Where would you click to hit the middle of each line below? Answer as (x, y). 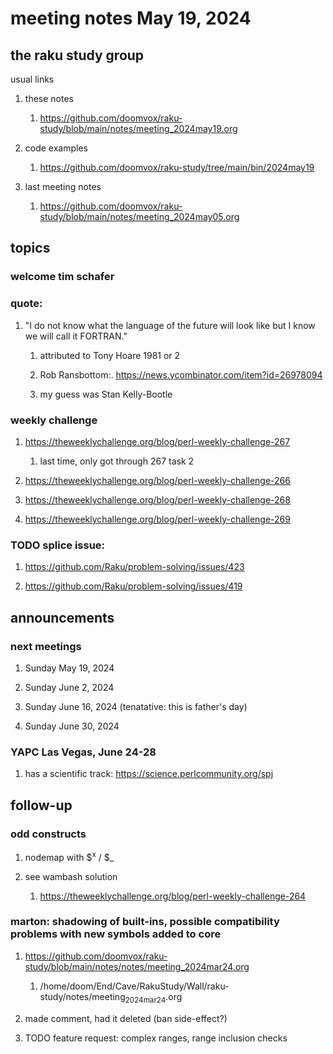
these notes (49, 98)
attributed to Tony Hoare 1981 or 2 (110, 355)
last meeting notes (63, 186)
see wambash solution (71, 876)
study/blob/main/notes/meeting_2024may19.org (138, 128)
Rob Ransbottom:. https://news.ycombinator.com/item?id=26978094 (181, 374)
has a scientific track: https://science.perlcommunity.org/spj (149, 774)
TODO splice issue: (58, 545)
